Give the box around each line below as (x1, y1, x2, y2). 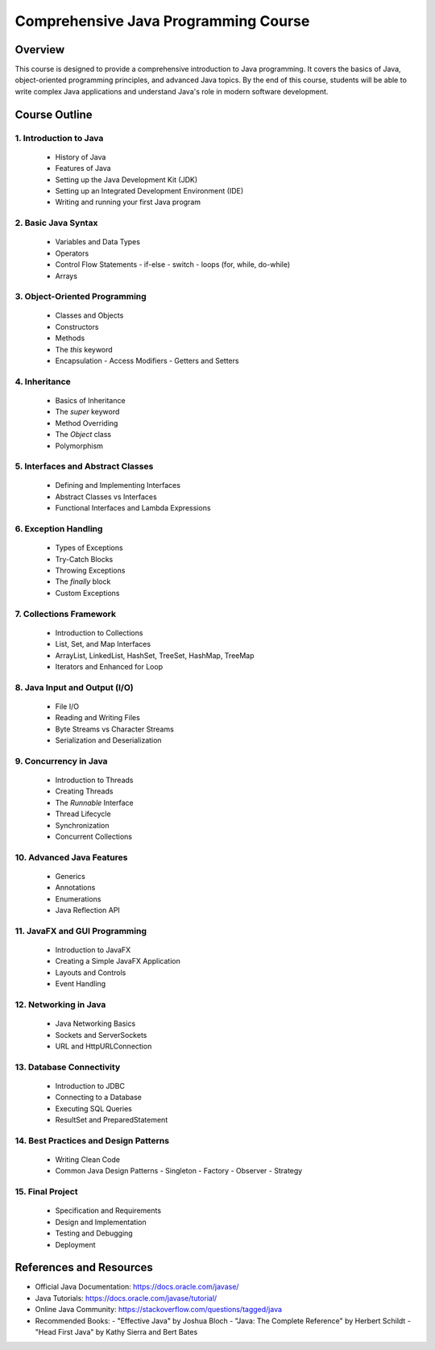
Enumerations (55, 894, 101, 903)
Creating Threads (55, 786, 114, 796)
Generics (55, 871, 86, 881)
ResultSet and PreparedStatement (55, 1115, 168, 1125)
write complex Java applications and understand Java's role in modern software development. (14, 86, 329, 96)
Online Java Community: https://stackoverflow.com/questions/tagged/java (35, 1305, 282, 1315)
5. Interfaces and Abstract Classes (14, 460, 154, 472)
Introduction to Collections (55, 627, 143, 637)
